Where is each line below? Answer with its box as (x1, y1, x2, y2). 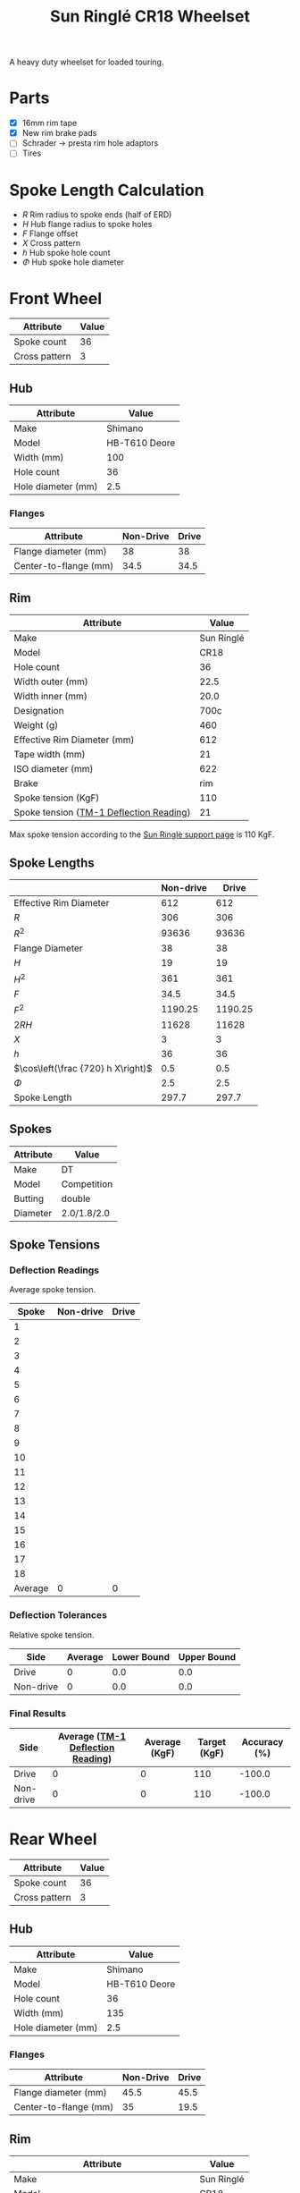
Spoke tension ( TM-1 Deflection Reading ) (13, 807, 191, 819)
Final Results (9, 1706, 67, 1719)
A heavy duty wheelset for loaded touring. (9, 56, 164, 68)
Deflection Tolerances (9, 1609, 107, 1621)
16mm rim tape (21, 118, 78, 129)
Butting (13, 1192, 45, 1205)
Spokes (9, 1122, 52, 1137)
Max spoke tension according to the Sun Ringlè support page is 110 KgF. (9, 829, 275, 840)
